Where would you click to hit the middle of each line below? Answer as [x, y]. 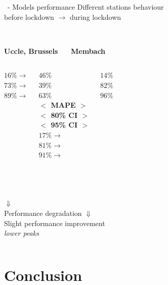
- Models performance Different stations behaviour [86, 7]
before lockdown [29, 17]
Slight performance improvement [55, 223]
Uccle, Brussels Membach [55, 51]
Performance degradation [43, 213]
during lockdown [95, 17]
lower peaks [22, 233]
